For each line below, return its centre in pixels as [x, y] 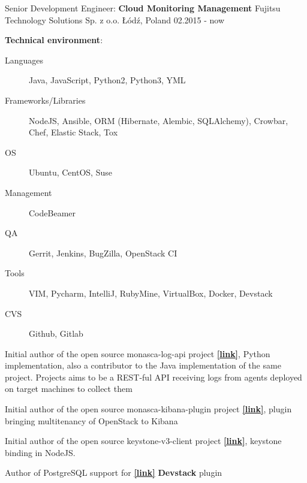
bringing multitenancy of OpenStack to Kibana [91, 420]
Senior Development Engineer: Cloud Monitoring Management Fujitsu [143, 8]
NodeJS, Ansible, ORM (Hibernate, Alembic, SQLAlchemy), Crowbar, [159, 120]
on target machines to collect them [69, 389]
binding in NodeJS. [40, 452]
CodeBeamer [52, 212]
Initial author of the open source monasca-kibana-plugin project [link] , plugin [148, 409]
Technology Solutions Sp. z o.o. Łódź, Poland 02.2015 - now [115, 19]
